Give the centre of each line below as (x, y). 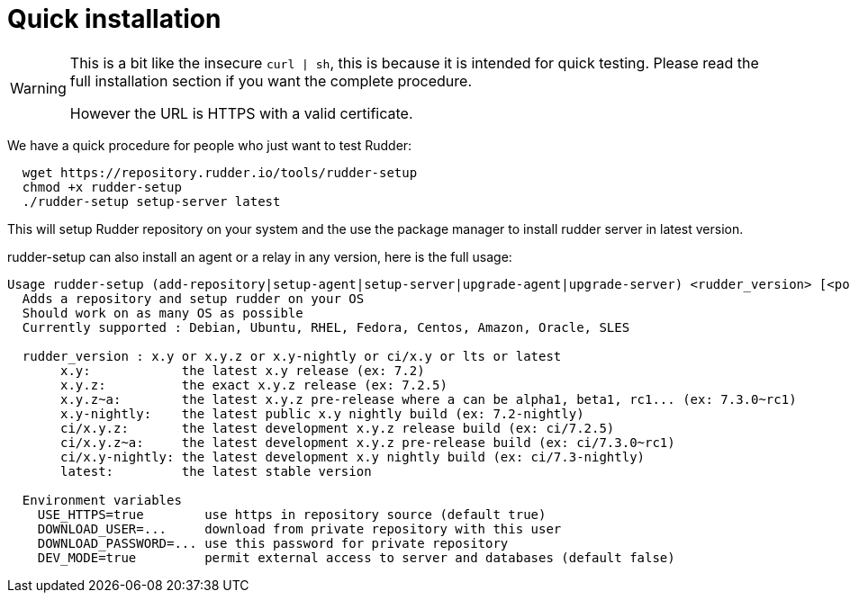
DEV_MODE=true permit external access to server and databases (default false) (356, 557)
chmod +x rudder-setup (102, 187)
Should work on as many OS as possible (163, 313)
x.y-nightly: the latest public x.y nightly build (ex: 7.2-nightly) (322, 413)
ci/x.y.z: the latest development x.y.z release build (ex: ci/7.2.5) (338, 428)
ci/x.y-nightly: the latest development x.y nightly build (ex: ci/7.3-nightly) (353, 457)
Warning (38, 88)
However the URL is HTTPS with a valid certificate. (241, 113)
